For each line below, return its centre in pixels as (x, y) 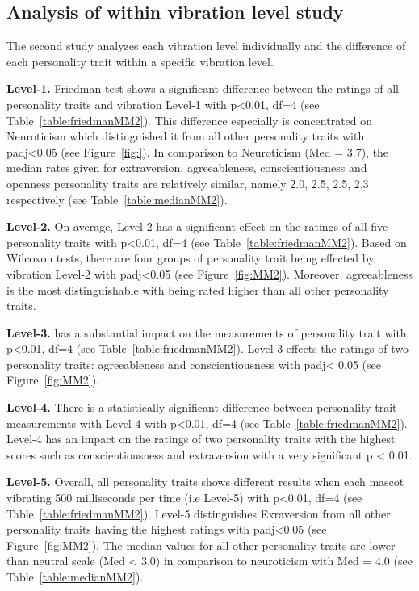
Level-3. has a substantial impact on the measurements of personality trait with (207, 332)
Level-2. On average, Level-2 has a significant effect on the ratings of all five (197, 226)
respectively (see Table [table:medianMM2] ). (117, 199)
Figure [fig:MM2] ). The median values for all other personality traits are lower (201, 545)
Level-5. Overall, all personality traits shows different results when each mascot (205, 482)
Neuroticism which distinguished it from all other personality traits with (186, 136)
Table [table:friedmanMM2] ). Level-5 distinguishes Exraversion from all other (199, 513)
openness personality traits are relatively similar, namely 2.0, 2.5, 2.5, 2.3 (188, 183)
